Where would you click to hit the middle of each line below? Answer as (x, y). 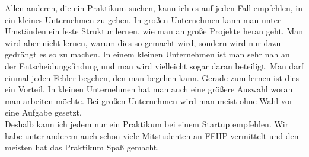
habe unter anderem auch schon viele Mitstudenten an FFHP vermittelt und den (152, 135)
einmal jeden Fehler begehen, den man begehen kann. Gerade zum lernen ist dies (152, 77)
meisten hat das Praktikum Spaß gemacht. (82, 147)
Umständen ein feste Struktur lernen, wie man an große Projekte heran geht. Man (154, 31)
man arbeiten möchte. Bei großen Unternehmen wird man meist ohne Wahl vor (149, 100)
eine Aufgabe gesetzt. (43, 112)
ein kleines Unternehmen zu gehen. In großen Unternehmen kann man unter (143, 19)
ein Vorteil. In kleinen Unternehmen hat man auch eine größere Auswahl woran (149, 89)
